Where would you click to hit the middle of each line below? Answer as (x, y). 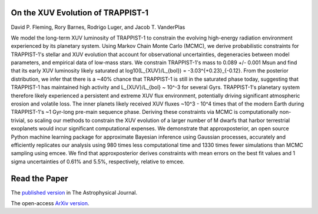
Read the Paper (39, 178)
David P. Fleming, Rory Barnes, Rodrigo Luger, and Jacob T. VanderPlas (98, 27)
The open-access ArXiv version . (50, 203)
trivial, (18, 120)
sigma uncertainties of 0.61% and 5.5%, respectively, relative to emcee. (98, 162)
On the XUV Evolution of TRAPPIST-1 (80, 13)
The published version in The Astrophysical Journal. (74, 192)
